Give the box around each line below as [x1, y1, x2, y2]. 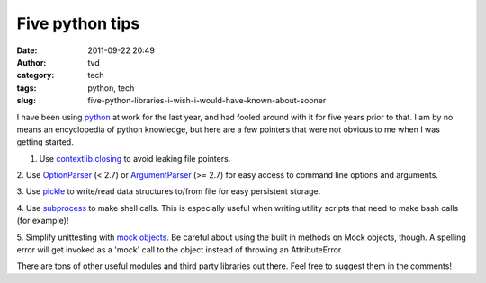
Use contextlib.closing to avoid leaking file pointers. [39, 153, 231, 164]
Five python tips [16, 13, 140, 33]
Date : [16, 45, 38, 56]
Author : [16, 57, 47, 67]
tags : [16, 82, 37, 93]
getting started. [16, 137, 74, 147]
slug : [16, 95, 36, 106]
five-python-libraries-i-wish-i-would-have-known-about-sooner [87, 95, 327, 106]
